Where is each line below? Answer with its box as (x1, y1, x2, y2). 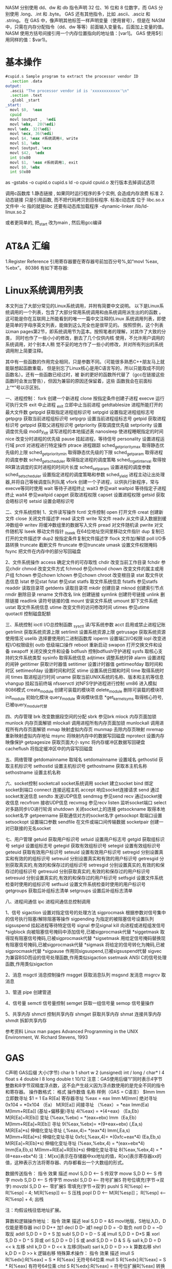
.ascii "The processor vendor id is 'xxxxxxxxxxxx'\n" (10, 88, 130, 94)
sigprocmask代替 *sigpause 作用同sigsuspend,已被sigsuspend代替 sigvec (5, 948, 162, 954)
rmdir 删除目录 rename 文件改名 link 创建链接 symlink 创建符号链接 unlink (5, 591, 160, 597)
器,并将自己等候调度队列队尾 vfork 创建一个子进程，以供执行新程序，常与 (5, 479, 160, 485)
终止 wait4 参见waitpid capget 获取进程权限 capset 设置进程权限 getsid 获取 (5, 492, 165, 498)
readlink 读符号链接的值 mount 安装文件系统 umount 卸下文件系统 (19, 598, 158, 604)
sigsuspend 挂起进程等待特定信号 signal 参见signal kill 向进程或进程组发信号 (5, 922, 165, 928)
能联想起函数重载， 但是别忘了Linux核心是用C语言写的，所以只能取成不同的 (5, 365, 165, 371)
